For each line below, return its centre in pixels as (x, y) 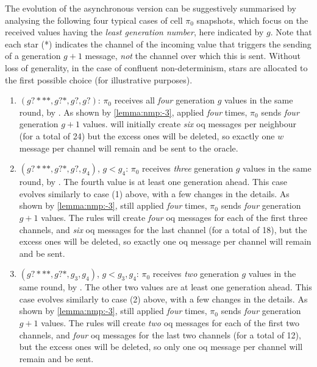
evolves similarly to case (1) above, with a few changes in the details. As (154, 193)
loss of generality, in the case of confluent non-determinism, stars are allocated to (156, 67)
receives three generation (188, 168)
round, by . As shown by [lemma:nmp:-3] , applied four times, (133, 112)
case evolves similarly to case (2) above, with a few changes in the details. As (163, 299)
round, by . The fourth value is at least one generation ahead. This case (153, 182)
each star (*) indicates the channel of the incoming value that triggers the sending (158, 44)
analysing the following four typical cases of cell (94, 20)
